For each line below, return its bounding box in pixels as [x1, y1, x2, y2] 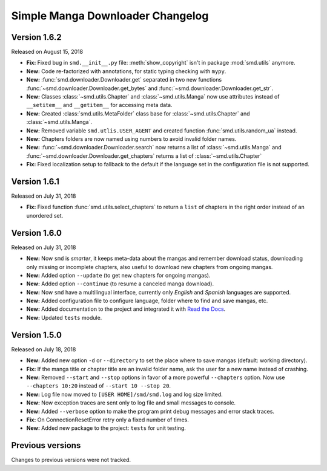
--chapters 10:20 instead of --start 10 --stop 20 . [26, 382, 171, 389]
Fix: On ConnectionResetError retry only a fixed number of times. [26, 416, 189, 423]
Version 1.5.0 [11, 330, 62, 340]
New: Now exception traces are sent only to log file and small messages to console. [26, 399, 236, 406]
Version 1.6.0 [11, 227, 62, 238]
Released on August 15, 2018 [11, 48, 84, 56]
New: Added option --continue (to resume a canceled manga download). [26, 280, 214, 287]
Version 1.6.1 [11, 176, 60, 187]
